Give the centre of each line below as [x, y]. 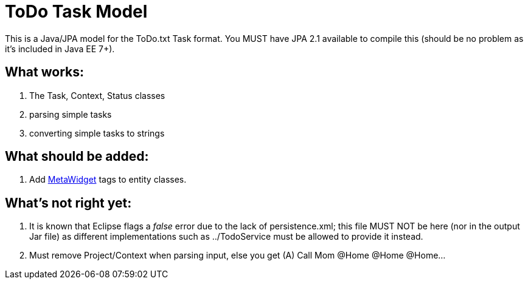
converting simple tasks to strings [97, 133]
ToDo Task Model [76, 12]
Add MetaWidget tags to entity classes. [108, 180]
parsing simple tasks [71, 114]
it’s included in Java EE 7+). [60, 49]
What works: [44, 72]
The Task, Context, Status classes [97, 95]
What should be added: [77, 157]
